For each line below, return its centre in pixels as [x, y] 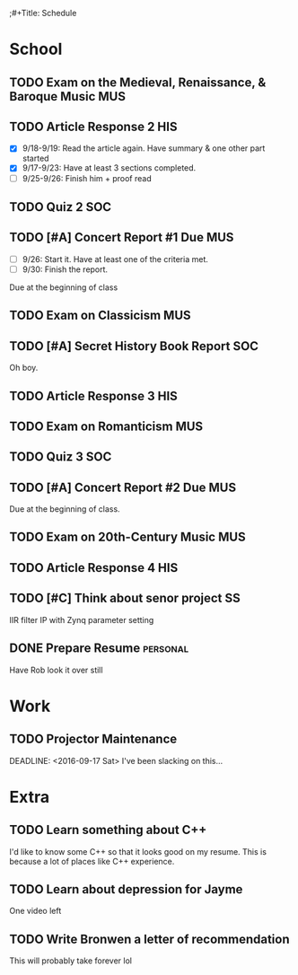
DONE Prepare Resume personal [99, 649]
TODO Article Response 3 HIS [93, 395]
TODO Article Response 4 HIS [94, 568]
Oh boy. [24, 368]
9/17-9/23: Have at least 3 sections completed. [109, 168]
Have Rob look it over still [56, 670]
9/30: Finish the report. [65, 269]
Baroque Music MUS [67, 97]
